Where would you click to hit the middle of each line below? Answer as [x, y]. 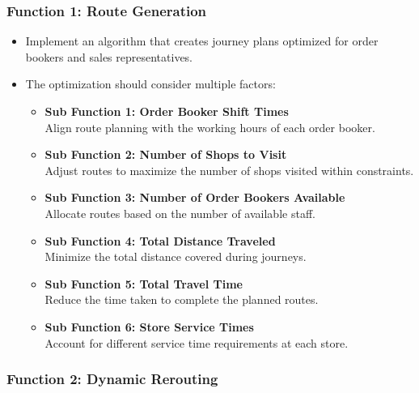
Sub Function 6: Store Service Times [149, 326]
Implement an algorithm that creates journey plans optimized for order [202, 41]
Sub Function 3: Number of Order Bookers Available [195, 197]
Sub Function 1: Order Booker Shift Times [167, 111]
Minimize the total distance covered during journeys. [176, 256]
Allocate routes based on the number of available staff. [180, 213]
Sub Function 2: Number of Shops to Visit [166, 154]
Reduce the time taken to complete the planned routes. [182, 299]
